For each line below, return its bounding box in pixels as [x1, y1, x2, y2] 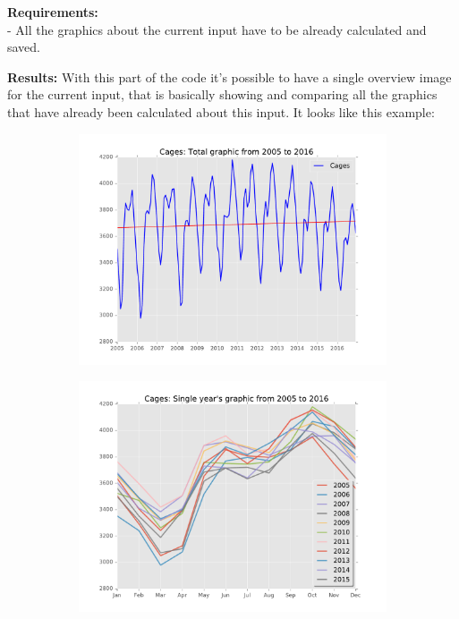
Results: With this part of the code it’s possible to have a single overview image [7, 67, 452, 86]
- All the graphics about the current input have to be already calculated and [7, 20, 427, 38]
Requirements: [7, 3, 98, 21]
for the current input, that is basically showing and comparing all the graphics [7, 85, 438, 104]
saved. [7, 38, 41, 56]
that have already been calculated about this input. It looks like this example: [7, 102, 435, 121]
